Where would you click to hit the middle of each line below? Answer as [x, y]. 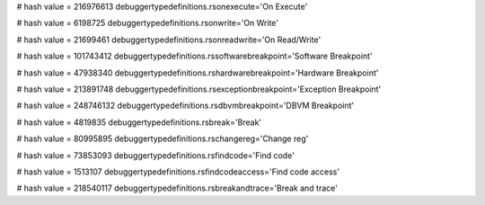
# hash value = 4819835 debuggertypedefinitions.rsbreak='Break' [139, 122]
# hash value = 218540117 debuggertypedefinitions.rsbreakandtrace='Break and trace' [177, 188]
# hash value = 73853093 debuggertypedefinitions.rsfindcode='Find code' [156, 155]
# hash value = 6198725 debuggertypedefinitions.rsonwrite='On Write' [147, 23]
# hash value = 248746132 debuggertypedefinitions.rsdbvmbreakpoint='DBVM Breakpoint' [185, 106]
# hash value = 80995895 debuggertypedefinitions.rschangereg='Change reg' [163, 138]
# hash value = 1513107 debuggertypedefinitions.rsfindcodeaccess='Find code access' [178, 172]
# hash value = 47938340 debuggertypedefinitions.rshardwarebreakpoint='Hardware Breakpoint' [198, 73]
